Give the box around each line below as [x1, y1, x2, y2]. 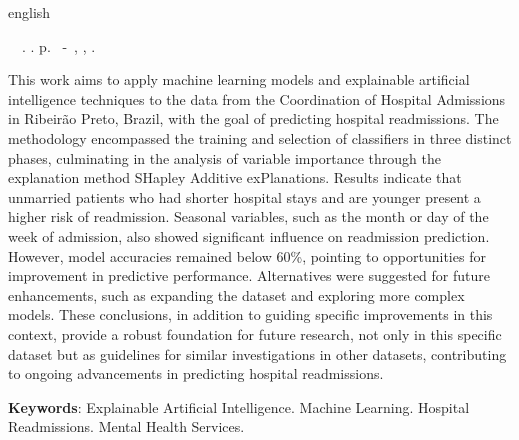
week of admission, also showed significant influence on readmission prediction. [8, 225, 490, 246]
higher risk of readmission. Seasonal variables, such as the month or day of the [8, 206, 489, 227]
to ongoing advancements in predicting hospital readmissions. [8, 363, 384, 384]
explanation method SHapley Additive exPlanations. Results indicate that [8, 167, 462, 188]
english [8, 2, 51, 22]
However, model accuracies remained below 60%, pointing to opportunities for [8, 245, 486, 266]
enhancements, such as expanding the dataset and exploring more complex [8, 284, 465, 305]
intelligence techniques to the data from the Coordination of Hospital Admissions [8, 88, 506, 109]
